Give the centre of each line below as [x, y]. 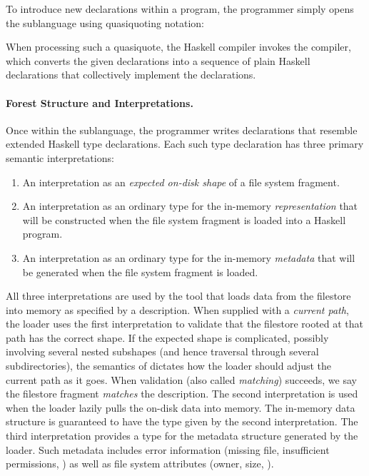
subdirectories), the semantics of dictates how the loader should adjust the [169, 366]
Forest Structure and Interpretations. [100, 102]
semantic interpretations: [60, 157]
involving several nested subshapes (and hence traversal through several [162, 351]
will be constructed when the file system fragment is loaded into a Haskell [184, 219]
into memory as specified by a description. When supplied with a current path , [177, 309]
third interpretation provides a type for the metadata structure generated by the [182, 436]
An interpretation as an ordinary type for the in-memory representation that [190, 206]
